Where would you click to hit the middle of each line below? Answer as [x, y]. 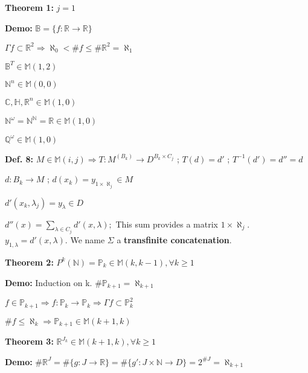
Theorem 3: [29, 341]
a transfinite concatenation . [174, 240]
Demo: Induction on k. [49, 282]
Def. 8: [19, 158]
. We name [85, 240]
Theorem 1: [29, 7]
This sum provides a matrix [167, 224]
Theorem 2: [29, 262]
